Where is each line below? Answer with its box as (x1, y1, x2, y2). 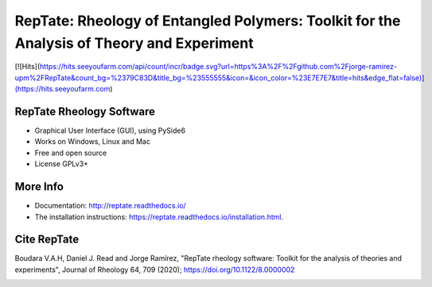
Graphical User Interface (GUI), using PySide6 (34, 126, 186, 135)
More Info (14, 180, 64, 194)
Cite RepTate (14, 233, 80, 246)
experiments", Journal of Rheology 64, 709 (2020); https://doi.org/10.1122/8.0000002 (14, 265, 295, 274)
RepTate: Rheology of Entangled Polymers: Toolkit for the (14, 12, 401, 29)
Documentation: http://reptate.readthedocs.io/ (34, 201, 186, 211)
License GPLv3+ (34, 159, 89, 169)
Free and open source (34, 148, 107, 157)
